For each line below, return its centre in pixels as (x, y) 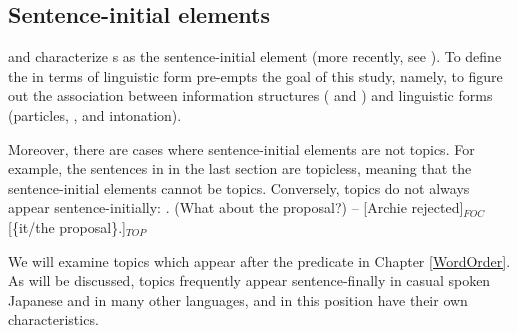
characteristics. (53, 319)
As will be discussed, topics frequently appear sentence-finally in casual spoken (249, 280)
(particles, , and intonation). (95, 114)
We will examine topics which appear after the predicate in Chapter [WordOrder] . (259, 260)
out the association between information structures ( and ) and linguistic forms (250, 95)
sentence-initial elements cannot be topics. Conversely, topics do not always (239, 187)
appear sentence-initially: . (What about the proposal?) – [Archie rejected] (236, 207)
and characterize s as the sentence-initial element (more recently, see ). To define (255, 56)
